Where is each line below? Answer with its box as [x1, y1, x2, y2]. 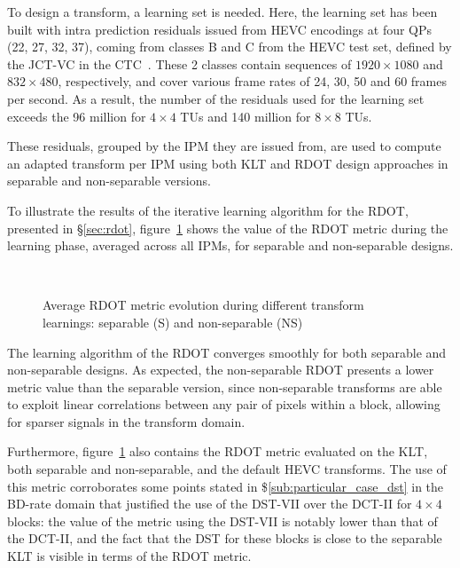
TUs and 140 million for [180, 106, 311, 125]
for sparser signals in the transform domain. [7, 412, 246, 430]
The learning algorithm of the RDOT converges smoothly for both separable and [7, 343, 447, 361]
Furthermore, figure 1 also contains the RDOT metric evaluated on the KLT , [7, 442, 428, 461]
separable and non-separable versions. [7, 171, 211, 190]
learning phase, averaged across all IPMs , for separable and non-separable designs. [7, 236, 454, 255]
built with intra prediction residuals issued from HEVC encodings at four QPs [7, 20, 433, 38]
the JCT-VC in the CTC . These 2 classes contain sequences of [7, 54, 352, 73]
